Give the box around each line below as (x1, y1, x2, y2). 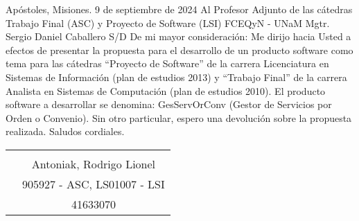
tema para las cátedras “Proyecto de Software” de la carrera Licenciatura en (6, 56, 329, 71)
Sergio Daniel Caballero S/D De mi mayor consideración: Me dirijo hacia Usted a (6, 29, 351, 44)
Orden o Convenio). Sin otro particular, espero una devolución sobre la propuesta (6, 110, 352, 125)
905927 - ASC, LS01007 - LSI (22, 175, 165, 192)
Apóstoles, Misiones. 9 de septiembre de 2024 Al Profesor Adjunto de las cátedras (6, 2, 353, 16)
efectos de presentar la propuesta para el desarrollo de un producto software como (6, 42, 353, 57)
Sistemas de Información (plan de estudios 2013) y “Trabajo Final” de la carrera (6, 69, 347, 84)
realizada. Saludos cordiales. (6, 124, 125, 139)
